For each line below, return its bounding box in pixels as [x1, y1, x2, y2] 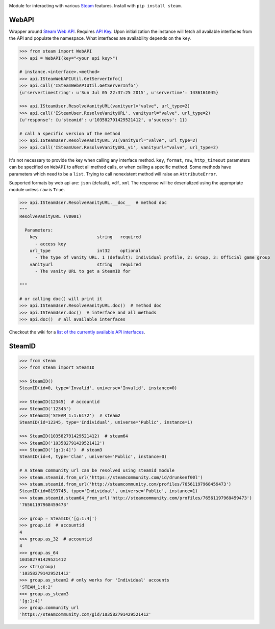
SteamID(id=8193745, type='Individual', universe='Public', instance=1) [19, 488, 198, 494]
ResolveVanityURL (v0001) [19, 214, 82, 219]
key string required [29, 234, 141, 240]
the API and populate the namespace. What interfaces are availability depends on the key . [9, 35, 192, 41]
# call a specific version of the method [19, 130, 121, 136]
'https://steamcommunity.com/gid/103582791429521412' [19, 612, 151, 617]
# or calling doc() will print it [19, 296, 102, 302]
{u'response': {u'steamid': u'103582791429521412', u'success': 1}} [19, 117, 188, 123]
